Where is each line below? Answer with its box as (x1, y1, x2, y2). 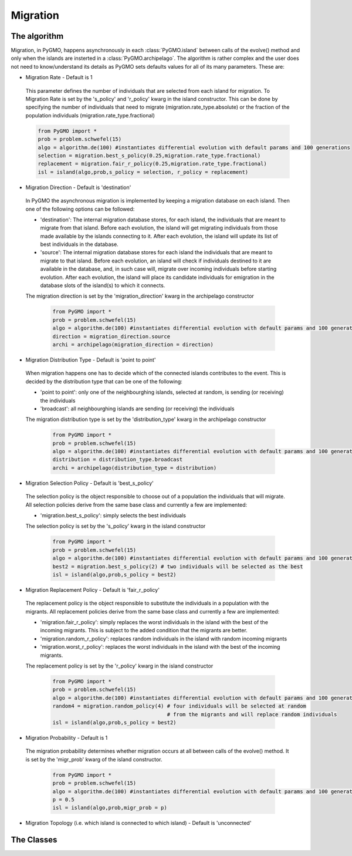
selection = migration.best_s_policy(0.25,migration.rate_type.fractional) (38, 152, 261, 159)
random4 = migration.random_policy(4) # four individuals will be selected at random (52, 703, 306, 710)
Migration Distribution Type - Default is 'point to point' (25, 356, 156, 363)
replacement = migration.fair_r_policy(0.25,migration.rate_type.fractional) (38, 160, 267, 167)
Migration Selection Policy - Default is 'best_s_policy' (25, 479, 154, 487)
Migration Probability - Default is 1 (25, 734, 108, 741)
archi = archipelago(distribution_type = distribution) (52, 464, 217, 471)
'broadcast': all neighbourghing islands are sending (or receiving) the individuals (40, 405, 235, 412)
